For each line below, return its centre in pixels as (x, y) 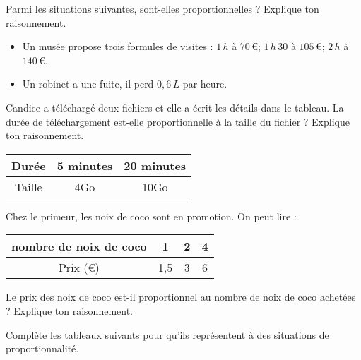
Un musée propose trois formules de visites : (118, 46)
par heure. (205, 84)
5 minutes (85, 165)
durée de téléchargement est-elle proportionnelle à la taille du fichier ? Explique (178, 121)
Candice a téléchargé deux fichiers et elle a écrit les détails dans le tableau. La (175, 107)
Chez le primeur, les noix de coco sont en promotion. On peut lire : (151, 216)
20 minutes (155, 165)
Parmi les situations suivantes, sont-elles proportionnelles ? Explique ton (162, 8)
